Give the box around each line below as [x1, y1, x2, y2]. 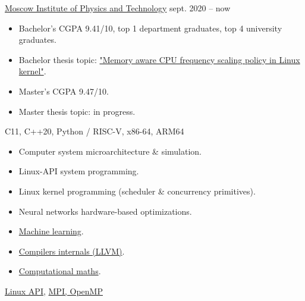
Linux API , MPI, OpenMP [5, 284, 103, 297]
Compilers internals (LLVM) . [18, 244, 125, 257]
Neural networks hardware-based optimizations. [18, 205, 192, 217]
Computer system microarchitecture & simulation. [18, 145, 202, 157]
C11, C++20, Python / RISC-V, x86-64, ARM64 [5, 125, 184, 137]
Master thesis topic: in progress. [18, 105, 136, 117]
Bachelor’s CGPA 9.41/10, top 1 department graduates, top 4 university [18, 21, 282, 34]
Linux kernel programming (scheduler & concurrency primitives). [18, 184, 256, 197]
